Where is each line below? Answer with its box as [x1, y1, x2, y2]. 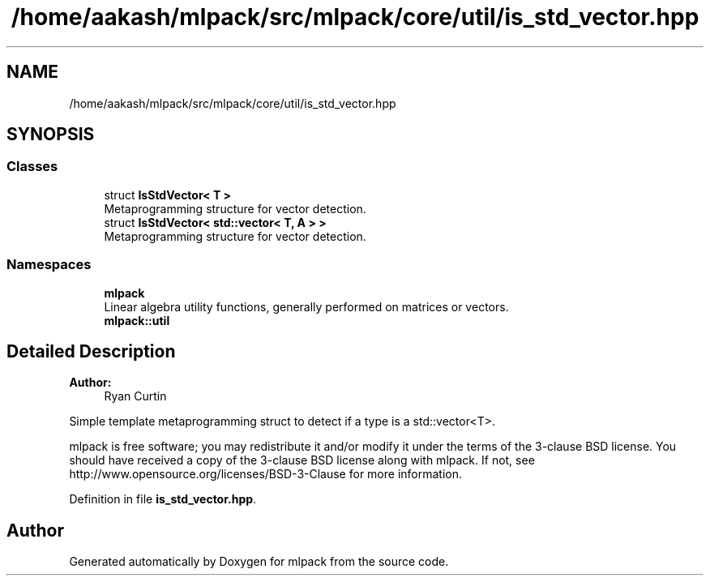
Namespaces [6, 256, 92, 273]
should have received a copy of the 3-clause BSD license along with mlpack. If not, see [69, 453, 535, 468]
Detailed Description [6, 340, 176, 362]
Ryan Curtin [104, 389, 167, 404]
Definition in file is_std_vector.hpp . [69, 492, 257, 507]
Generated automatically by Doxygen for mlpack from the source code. [69, 554, 449, 569]
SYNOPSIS [6, 124, 95, 145]
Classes [6, 158, 58, 175]
